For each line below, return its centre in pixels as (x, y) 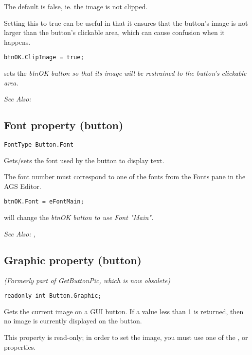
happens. (17, 42)
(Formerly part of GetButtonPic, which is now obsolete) (87, 280)
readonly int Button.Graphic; (53, 296)
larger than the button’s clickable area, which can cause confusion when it (114, 32)
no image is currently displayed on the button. (73, 321)
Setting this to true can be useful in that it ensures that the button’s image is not (126, 23)
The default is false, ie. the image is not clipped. (76, 6)
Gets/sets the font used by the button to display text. (84, 160)
